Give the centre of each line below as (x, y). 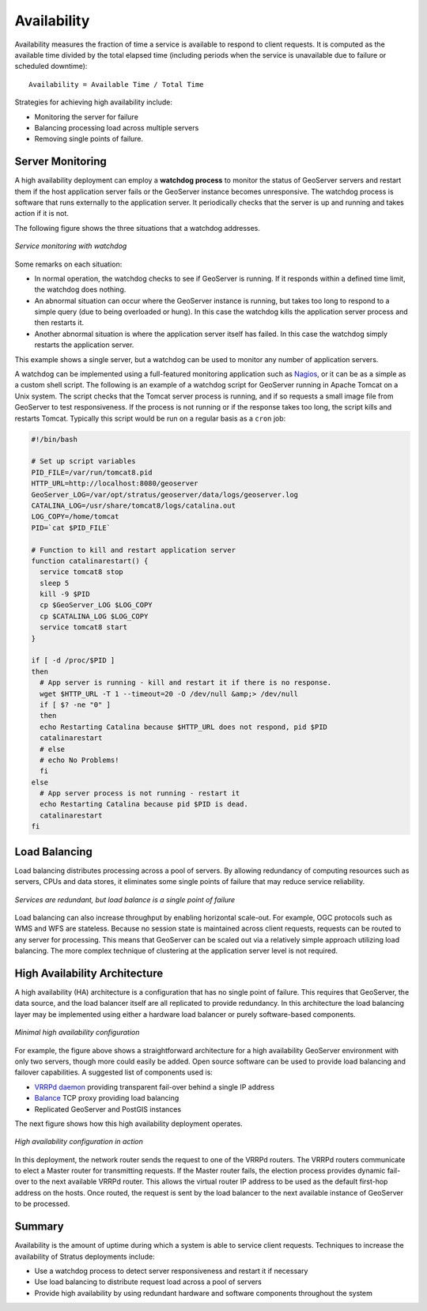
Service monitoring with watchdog (71, 246)
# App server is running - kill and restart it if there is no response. (186, 683)
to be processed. (42, 1204)
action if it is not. (42, 213)
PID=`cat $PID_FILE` (71, 527)
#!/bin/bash (55, 439)
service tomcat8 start (84, 627)
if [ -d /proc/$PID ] (73, 661)
